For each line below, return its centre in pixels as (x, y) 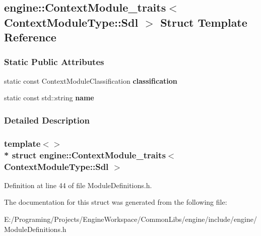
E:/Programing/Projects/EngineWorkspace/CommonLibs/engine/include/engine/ (130, 219)
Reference (30, 37)
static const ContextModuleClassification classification (91, 80)
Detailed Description (47, 120)
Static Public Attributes (54, 62)
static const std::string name (49, 98)
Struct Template (204, 22)
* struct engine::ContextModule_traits (85, 155)
